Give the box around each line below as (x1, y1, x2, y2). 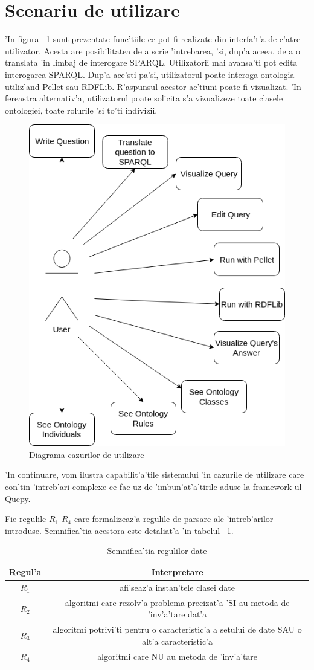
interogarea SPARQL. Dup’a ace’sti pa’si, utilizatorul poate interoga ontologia (5, 68, 295, 80)
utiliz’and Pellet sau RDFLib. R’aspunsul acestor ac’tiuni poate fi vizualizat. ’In (5, 80, 301, 92)
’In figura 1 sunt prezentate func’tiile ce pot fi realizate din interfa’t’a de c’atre (5, 33, 301, 45)
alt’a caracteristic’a (142, 634, 213, 647)
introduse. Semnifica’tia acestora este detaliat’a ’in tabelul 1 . (5, 524, 234, 536)
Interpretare (151, 565, 203, 578)
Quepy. (5, 492, 31, 504)
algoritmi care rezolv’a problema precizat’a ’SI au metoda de (65, 596, 290, 608)
